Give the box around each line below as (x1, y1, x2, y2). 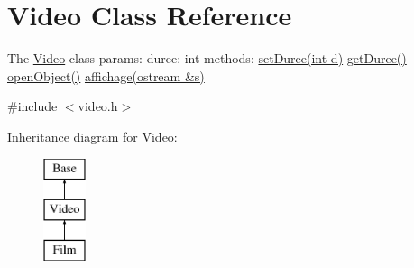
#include (7, 97, 58, 116)
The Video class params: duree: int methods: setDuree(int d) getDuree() (7, 49, 407, 68)
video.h (78, 97, 118, 116)
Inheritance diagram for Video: (7, 126, 178, 145)
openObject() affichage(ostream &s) (7, 66, 205, 85)
